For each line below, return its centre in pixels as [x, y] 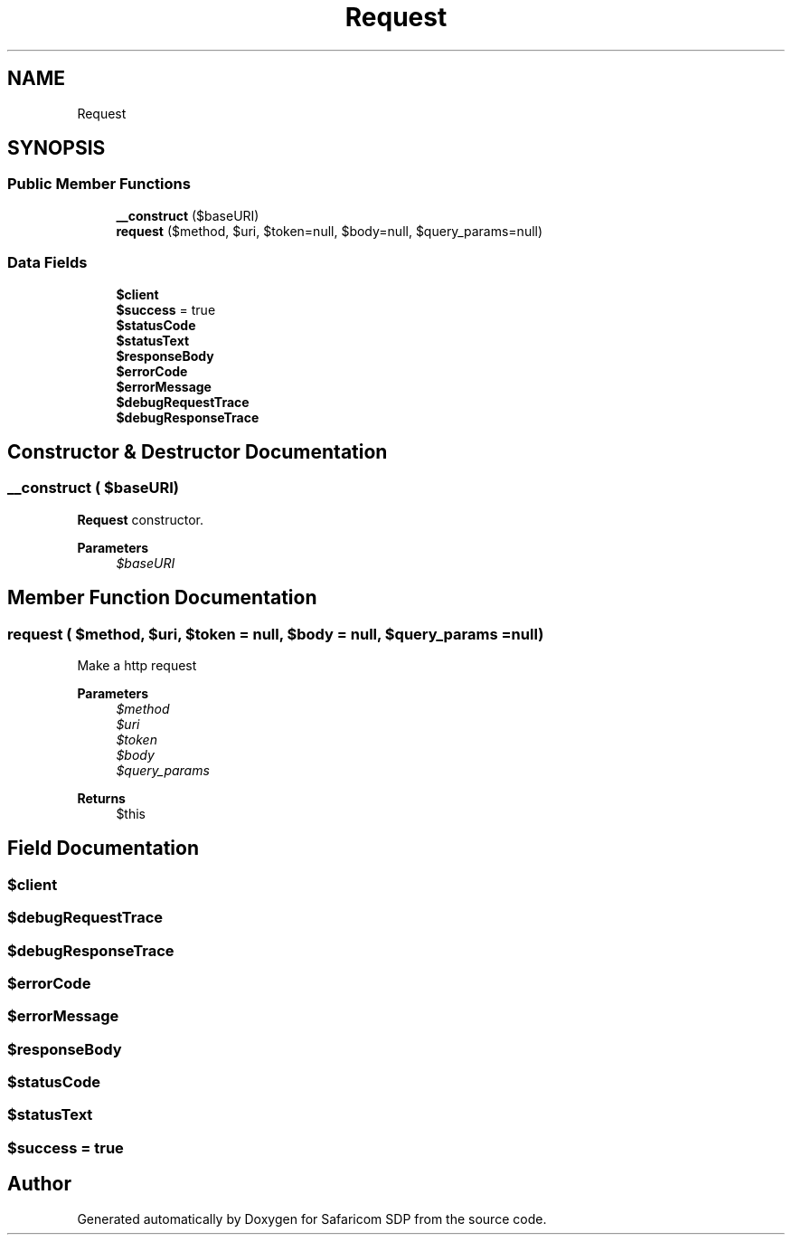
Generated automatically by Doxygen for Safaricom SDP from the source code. [312, 1218]
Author [39, 1184]
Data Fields [47, 263]
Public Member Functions [99, 184]
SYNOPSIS [57, 148]
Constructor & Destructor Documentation [198, 451]
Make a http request [137, 665]
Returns [101, 798]
